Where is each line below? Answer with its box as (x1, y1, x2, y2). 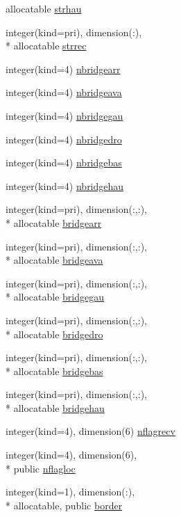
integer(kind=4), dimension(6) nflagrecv (6, 424, 175, 438)
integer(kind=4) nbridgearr (6, 61, 121, 76)
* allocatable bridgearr (6, 215, 102, 230)
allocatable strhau (6, 1, 82, 15)
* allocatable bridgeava (6, 253, 103, 267)
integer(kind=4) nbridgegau (6, 108, 123, 122)
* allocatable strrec (6, 38, 87, 53)
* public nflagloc (6, 461, 76, 475)
